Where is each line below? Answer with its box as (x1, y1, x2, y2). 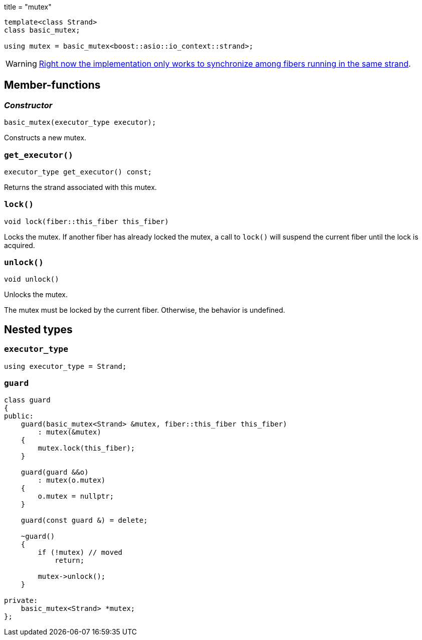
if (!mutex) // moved (38, 548, 123, 557)
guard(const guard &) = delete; (21, 516, 148, 525)
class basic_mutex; (4, 26, 80, 34)
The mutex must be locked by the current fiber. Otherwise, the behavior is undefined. (4, 306, 285, 315)
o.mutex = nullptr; (38, 492, 114, 501)
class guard (4, 396, 51, 404)
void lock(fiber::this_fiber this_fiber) (4, 217, 169, 226)
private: (4, 596, 38, 605)
